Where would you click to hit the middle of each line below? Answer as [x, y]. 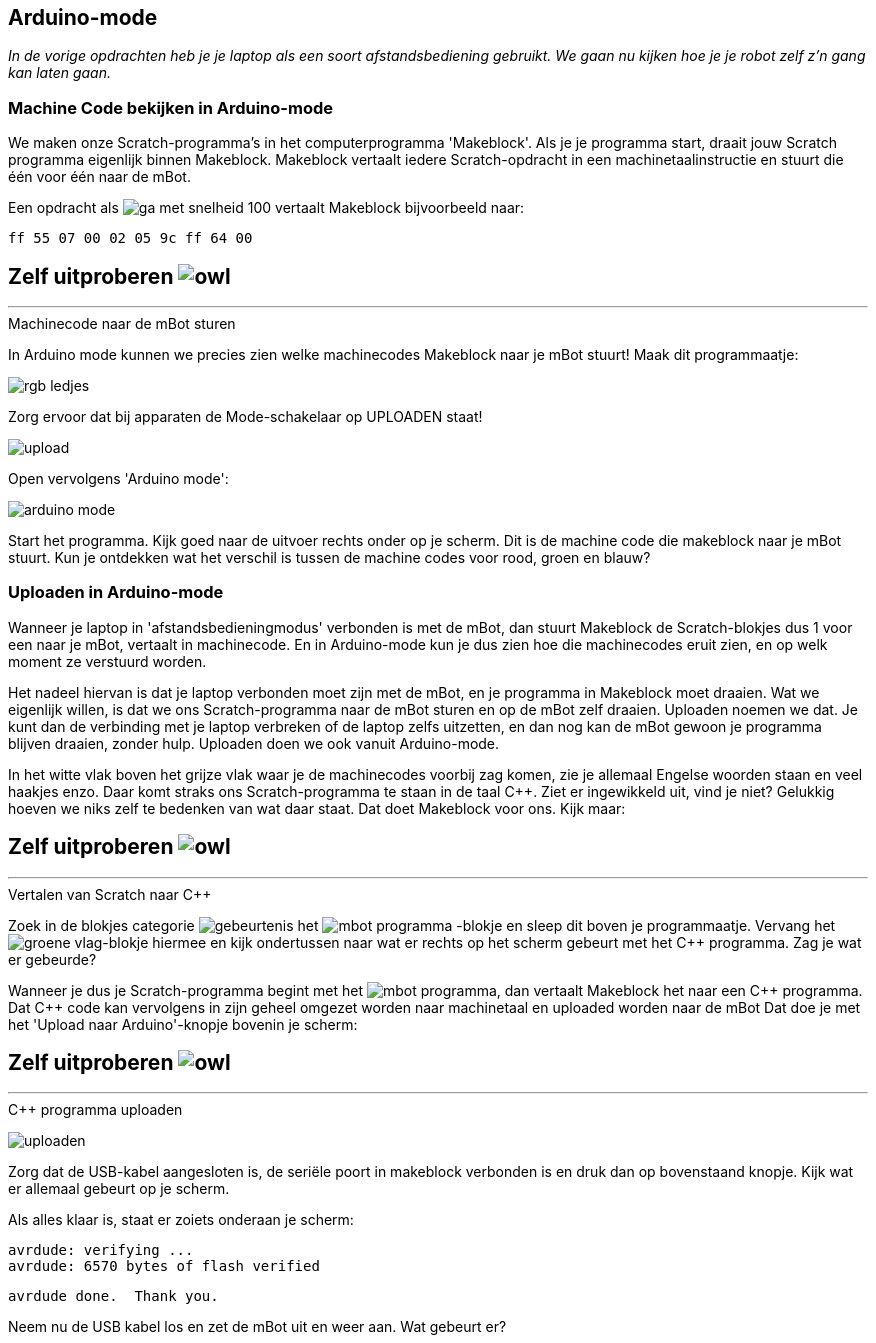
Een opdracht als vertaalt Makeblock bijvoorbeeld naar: [266, 208]
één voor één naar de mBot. [99, 177]
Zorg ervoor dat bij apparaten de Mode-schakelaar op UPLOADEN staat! [245, 417]
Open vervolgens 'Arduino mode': [118, 479]
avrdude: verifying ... [101, 1250]
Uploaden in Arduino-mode [116, 592]
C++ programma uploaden [95, 1110]
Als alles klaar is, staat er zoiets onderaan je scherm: [181, 1220]
